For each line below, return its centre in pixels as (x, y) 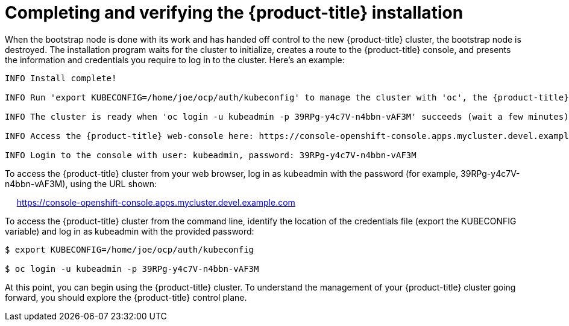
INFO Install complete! (61, 78)
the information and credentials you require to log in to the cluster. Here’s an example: (175, 60)
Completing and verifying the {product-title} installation (234, 13)
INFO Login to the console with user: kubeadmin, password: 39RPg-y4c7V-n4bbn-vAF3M (211, 155)
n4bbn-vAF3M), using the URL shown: (81, 183)
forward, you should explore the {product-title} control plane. (126, 297)
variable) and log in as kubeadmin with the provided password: (130, 231)
